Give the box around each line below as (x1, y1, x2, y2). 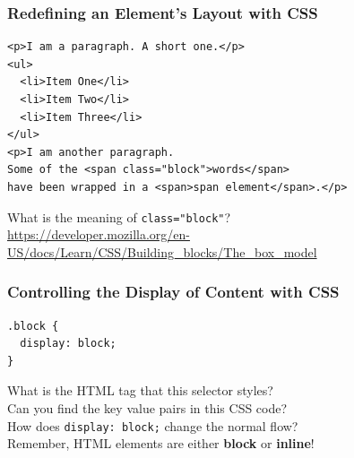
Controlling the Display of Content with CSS (7, 281, 340, 303)
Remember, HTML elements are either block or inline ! (7, 434, 315, 453)
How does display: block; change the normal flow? (7, 416, 298, 435)
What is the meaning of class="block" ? (7, 207, 231, 226)
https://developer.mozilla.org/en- (7, 225, 190, 244)
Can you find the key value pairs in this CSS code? (7, 399, 288, 417)
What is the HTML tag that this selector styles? (7, 381, 273, 400)
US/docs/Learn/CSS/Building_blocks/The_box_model (7, 242, 317, 261)
